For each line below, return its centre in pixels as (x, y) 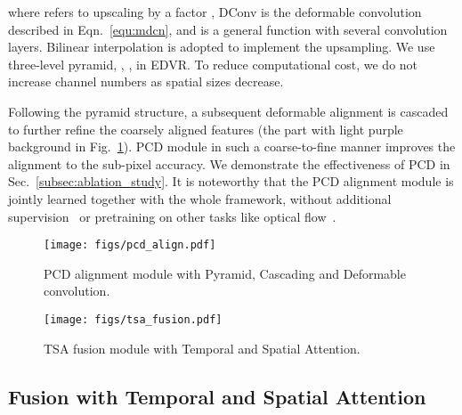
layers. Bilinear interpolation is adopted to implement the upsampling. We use (222, 47)
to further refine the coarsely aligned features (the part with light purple (206, 129)
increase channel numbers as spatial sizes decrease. (146, 81)
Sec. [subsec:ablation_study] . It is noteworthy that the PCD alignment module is (231, 181)
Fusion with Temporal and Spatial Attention (217, 396)
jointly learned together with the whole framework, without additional (200, 198)
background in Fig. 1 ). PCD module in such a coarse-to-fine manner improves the (232, 146)
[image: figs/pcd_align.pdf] (130, 245)
